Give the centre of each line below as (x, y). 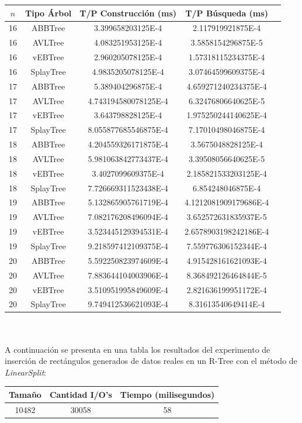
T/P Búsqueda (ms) (227, 13)
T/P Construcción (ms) (128, 13)
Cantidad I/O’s (81, 394)
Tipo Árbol (48, 13)
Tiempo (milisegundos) (167, 394)
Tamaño (25, 394)
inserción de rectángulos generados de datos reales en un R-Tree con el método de (151, 361)
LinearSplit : (26, 372)
